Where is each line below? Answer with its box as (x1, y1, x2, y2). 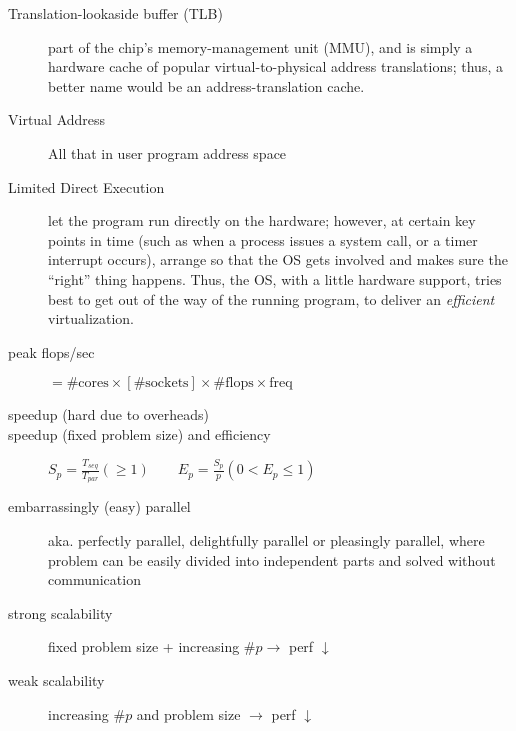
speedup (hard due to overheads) (8, 404, 209, 425)
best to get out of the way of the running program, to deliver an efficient (48, 288, 495, 309)
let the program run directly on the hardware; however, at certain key (48, 210, 476, 231)
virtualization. (48, 308, 135, 329)
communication (48, 569, 141, 590)
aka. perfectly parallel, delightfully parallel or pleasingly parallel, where (48, 530, 485, 551)
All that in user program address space (48, 142, 287, 163)
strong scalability (8, 602, 113, 623)
